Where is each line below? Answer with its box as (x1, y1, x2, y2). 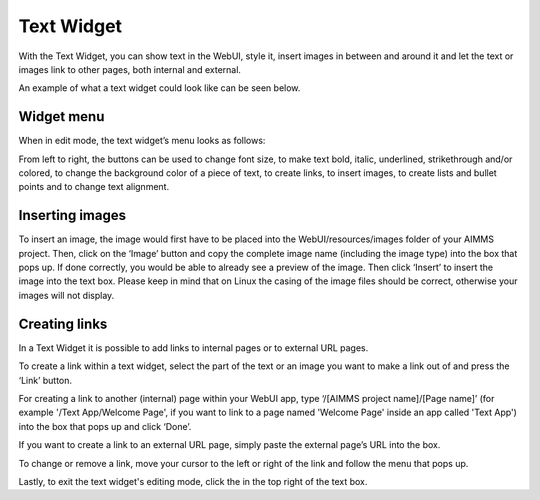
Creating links (18, 315, 108, 332)
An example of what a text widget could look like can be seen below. (18, 82, 301, 94)
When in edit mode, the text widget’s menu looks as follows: (18, 135, 266, 147)
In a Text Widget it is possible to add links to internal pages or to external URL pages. (18, 341, 369, 354)
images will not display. (18, 289, 115, 301)
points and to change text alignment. (18, 181, 170, 193)
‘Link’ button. (18, 374, 73, 386)
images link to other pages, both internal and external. (18, 63, 242, 75)
